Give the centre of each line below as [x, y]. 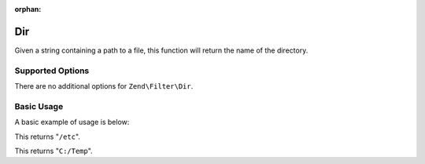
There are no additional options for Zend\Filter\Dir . [104, 86]
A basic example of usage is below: [72, 122]
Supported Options [52, 71]
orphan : [28, 9]
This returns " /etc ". [47, 137]
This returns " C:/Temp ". [54, 151]
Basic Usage [39, 106]
